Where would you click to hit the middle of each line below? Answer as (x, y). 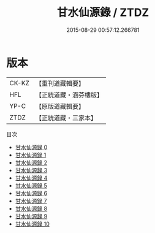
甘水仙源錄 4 (31, 178)
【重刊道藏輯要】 (60, 83)
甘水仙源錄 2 (31, 162)
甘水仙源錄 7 (31, 201)
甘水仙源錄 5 (31, 185)
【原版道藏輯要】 (60, 106)
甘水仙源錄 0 (31, 147)
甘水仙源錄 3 (31, 170)
